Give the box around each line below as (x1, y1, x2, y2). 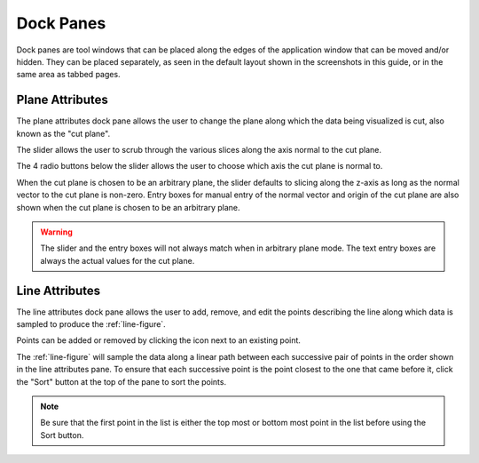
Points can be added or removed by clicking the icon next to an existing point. (16, 335, 302, 346)
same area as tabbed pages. (16, 69, 121, 80)
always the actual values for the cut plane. (40, 255, 195, 266)
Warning (40, 227, 73, 237)
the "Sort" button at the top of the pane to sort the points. (16, 376, 226, 387)
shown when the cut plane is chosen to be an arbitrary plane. (16, 202, 240, 212)
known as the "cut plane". (16, 128, 111, 139)
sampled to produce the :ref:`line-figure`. (16, 319, 166, 330)
